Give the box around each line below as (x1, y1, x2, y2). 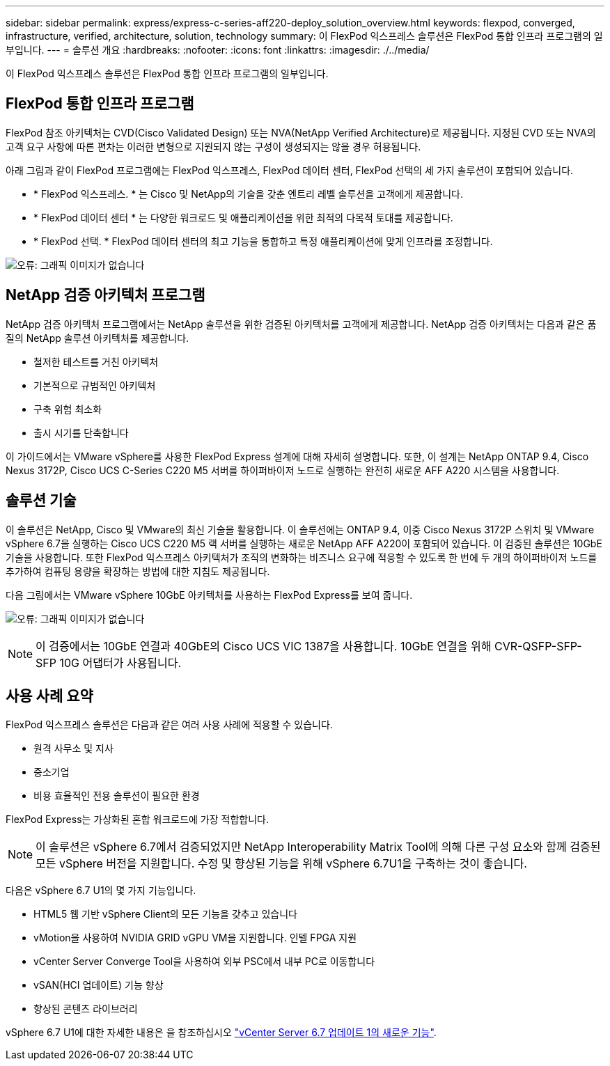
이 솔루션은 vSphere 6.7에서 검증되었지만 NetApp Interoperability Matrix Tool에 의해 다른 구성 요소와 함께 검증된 (36, 840, 601, 854)
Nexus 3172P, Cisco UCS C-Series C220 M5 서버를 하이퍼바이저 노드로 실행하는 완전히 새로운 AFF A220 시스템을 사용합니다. (6, 464, 560, 476)
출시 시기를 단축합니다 (33, 426, 129, 439)
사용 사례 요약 (6, 687, 93, 705)
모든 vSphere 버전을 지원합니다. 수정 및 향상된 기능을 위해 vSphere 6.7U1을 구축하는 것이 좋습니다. (36, 856, 527, 871)
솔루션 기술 (6, 492, 77, 510)
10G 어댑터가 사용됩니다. (59, 655, 182, 670)
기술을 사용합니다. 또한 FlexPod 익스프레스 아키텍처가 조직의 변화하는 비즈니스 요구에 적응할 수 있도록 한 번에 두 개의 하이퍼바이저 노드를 (6, 551, 597, 563)
